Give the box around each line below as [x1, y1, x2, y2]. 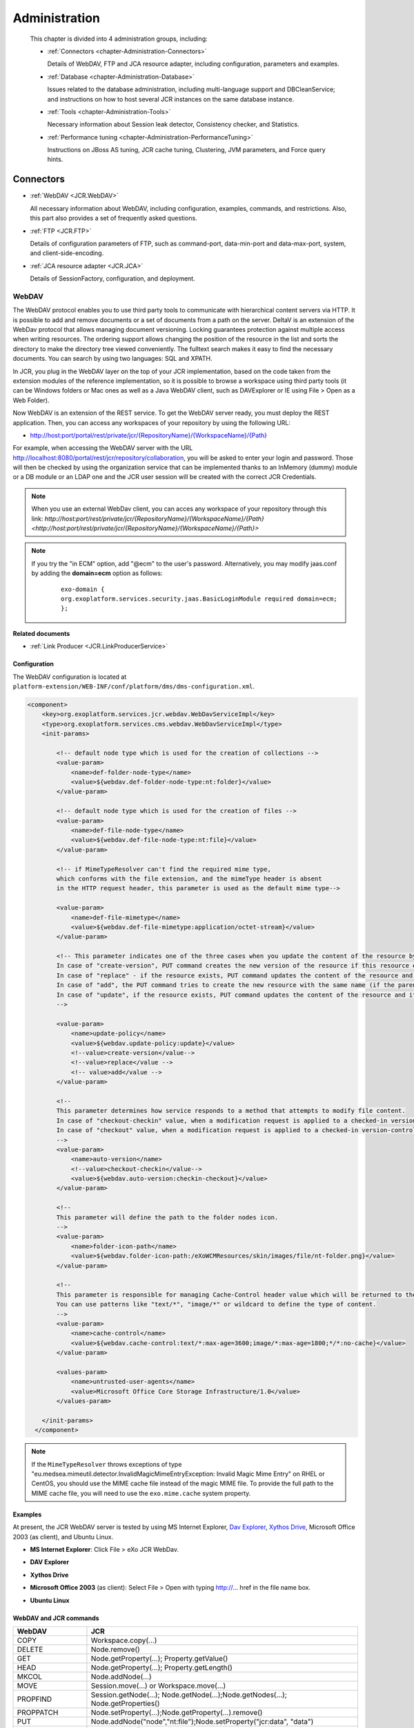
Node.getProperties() [90, 1698, 160, 1708]
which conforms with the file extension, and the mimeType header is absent [56, 874, 322, 883]
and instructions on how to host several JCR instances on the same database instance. [47, 95, 295, 103]
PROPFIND [17, 1694, 52, 1704]
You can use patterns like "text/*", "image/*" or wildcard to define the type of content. [56, 1300, 377, 1308]
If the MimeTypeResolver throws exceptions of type [31, 1460, 182, 1468]
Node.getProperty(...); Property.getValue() [90, 1653, 228, 1663]
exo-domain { [61, 585, 105, 593]
